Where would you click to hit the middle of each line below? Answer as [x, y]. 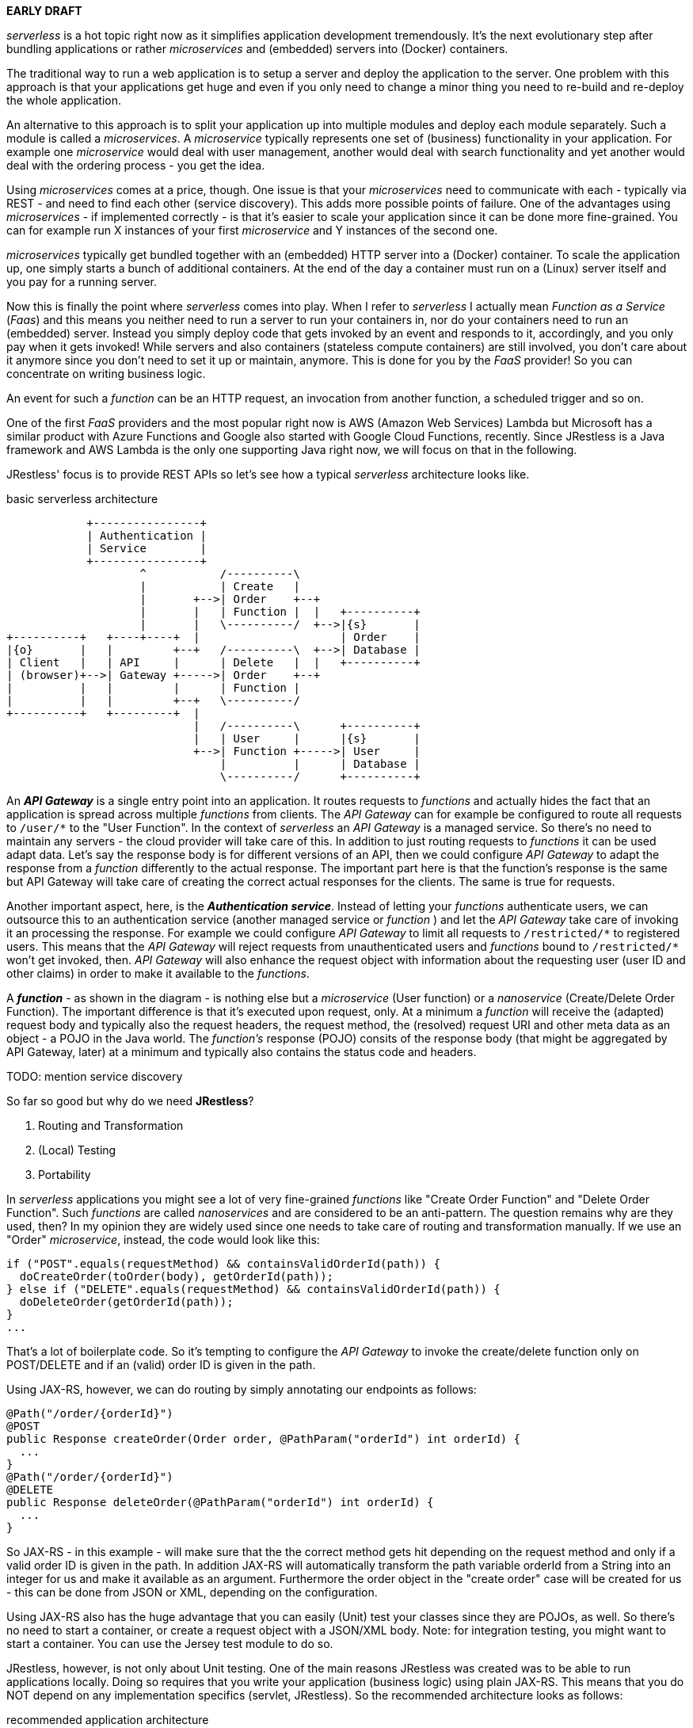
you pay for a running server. [82, 282]
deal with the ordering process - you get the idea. [136, 165]
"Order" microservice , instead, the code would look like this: [163, 1240]
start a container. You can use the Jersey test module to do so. [170, 1644]
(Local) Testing [77, 1150]
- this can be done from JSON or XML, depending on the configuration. [192, 1592]
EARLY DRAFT [44, 11]
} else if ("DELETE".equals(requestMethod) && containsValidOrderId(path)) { [253, 1289]
